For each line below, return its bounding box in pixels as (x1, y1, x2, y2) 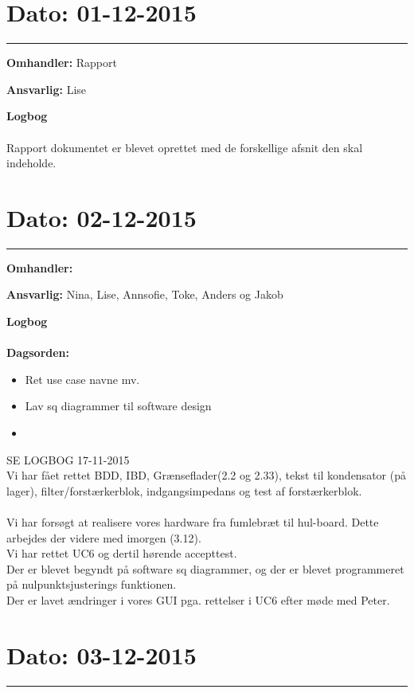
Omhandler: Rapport (6, 54, 117, 71)
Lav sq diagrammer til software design (25, 397, 212, 414)
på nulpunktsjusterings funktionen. (6, 576, 177, 593)
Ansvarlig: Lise (6, 80, 87, 97)
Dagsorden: (6, 344, 70, 361)
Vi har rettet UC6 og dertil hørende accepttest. (6, 545, 237, 562)
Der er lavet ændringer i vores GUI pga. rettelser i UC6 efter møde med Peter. (6, 591, 390, 608)
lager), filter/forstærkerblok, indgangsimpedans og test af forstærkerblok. (6, 482, 362, 499)
